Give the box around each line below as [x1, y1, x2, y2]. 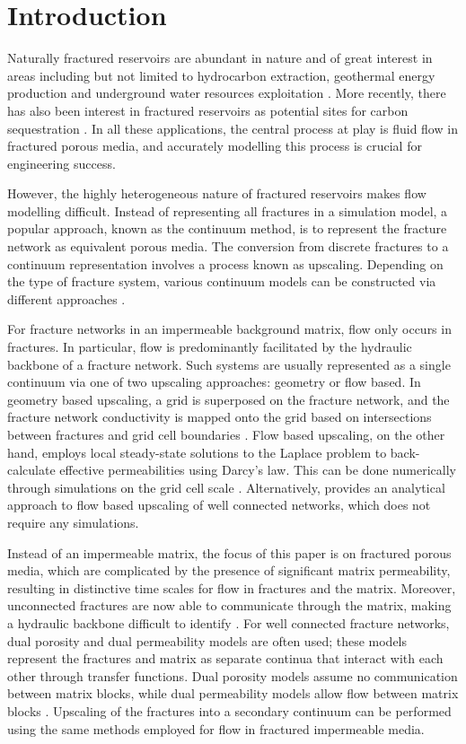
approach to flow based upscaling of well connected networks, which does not [7, 495, 431, 514]
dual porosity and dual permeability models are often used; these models [7, 631, 408, 650]
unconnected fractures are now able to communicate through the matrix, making [7, 596, 452, 615]
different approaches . [7, 289, 126, 308]
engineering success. [7, 153, 116, 172]
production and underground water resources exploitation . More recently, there [7, 83, 446, 102]
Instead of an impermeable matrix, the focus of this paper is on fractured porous [7, 543, 452, 562]
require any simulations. [7, 512, 139, 531]
